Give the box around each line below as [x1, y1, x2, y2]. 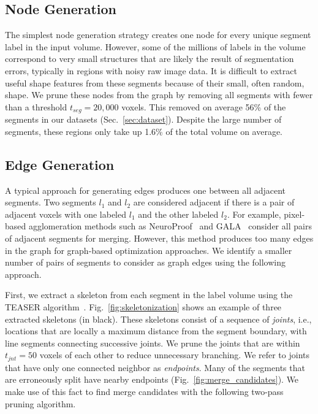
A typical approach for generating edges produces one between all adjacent [5, 183, 286, 196]
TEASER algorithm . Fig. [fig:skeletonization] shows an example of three [5, 300, 282, 313]
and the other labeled [138, 207, 219, 220]
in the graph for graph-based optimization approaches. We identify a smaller [5, 243, 292, 256]
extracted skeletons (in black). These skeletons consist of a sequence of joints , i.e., [5, 312, 312, 325]
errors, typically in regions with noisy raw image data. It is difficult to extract [5, 64, 297, 77]
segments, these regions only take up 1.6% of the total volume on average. [5, 125, 282, 137]
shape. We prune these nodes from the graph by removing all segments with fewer [5, 88, 313, 101]
